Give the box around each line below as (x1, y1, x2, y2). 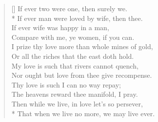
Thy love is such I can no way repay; (11, 79, 121, 89)
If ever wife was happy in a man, (11, 22, 109, 33)
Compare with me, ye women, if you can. (11, 32, 135, 42)
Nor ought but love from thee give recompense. (11, 70, 152, 80)
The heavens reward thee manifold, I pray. (11, 89, 138, 99)
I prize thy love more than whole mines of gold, (11, 41, 153, 52)
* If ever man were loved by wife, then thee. (11, 13, 143, 23)
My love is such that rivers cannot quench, (11, 60, 138, 70)
